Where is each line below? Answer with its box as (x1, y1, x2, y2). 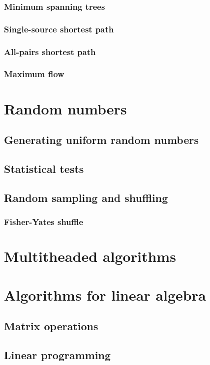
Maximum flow (4, 68, 64, 80)
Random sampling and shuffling (4, 190, 168, 205)
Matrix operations (4, 318, 98, 334)
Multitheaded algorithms (4, 246, 176, 266)
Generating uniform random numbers (4, 132, 199, 147)
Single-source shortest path (4, 23, 114, 35)
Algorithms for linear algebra (4, 284, 206, 305)
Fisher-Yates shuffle (4, 216, 84, 228)
